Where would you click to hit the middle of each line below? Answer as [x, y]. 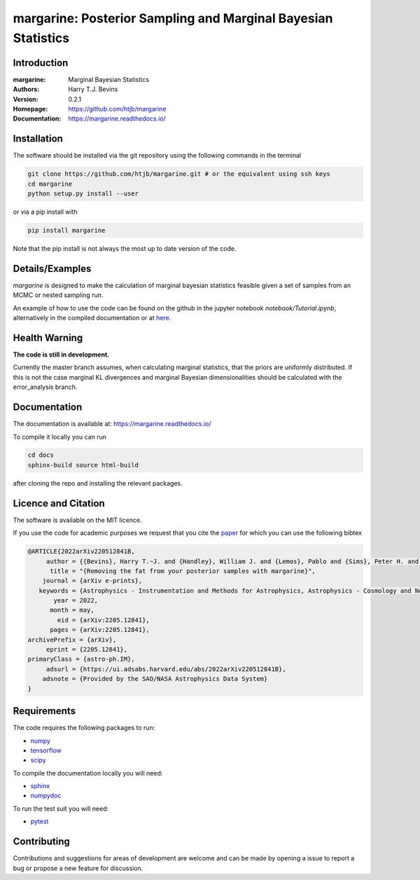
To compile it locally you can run [59, 436]
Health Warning [48, 337]
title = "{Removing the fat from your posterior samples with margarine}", [183, 571]
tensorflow [46, 750]
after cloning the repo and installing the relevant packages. [98, 483]
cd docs [41, 455]
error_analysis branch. [45, 387]
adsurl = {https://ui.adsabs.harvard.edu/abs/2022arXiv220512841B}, [166, 669]
